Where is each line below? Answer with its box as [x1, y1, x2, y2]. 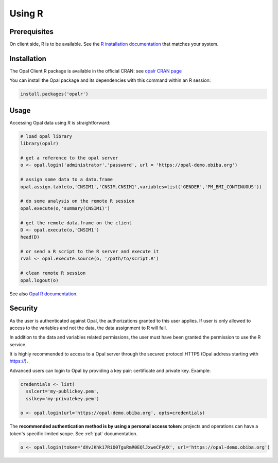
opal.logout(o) [20, 277, 59, 283]
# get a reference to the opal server [20, 155, 118, 161]
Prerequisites [9, 27, 54, 36]
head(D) [20, 234, 40, 240]
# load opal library [20, 133, 72, 139]
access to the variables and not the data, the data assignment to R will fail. [9, 325, 167, 331]
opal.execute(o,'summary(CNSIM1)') [20, 205, 110, 211]
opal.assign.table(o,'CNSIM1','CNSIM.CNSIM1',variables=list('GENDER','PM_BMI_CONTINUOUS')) [20, 184, 262, 190]
